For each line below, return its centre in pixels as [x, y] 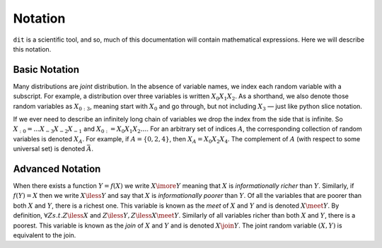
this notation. [32, 49]
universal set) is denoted [49, 149]
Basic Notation [46, 70]
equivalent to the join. [45, 235]
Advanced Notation [57, 169]
